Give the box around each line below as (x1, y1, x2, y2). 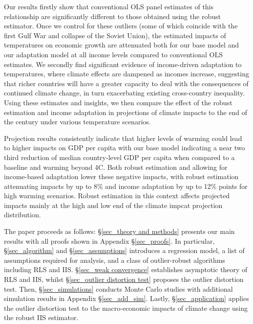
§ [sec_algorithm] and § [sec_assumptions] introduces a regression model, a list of (4, 245, 245, 255)
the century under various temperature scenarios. (4, 116, 151, 127)
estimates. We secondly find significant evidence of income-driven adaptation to (4, 59, 242, 69)
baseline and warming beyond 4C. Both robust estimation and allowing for (4, 162, 228, 172)
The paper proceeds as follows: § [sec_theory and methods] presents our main (4, 226, 235, 236)
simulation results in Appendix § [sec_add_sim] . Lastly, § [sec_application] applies (4, 293, 249, 303)
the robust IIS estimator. (4, 312, 79, 323)
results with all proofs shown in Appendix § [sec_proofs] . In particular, (4, 235, 215, 246)
